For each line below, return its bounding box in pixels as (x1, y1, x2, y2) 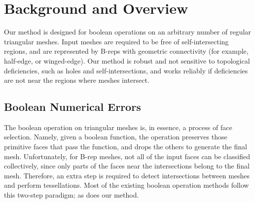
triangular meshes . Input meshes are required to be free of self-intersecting (4, 36, 229, 46)
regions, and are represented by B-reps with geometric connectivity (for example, (4, 46, 249, 56)
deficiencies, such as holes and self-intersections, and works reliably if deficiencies (4, 65, 248, 75)
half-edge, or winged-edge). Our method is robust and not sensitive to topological (4, 55, 250, 66)
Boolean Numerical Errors (4, 99, 141, 114)
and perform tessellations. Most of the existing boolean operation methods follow (4, 180, 249, 190)
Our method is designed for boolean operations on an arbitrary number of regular (4, 27, 251, 37)
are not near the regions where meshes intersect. (4, 75, 149, 85)
